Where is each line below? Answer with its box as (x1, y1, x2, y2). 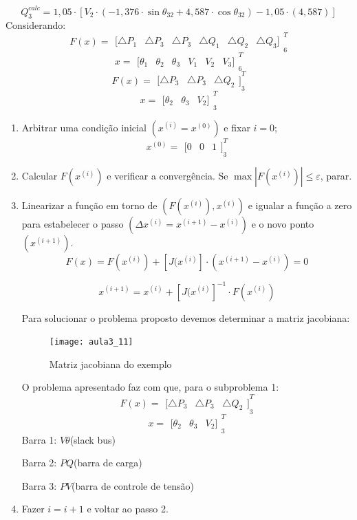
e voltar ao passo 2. (87, 501, 169, 516)
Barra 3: (21, 478, 57, 492)
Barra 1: (21, 432, 57, 446)
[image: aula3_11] (49, 337, 133, 347)
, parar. (320, 169, 352, 183)
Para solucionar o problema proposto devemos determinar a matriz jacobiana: (21, 310, 350, 325)
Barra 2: (21, 455, 57, 470)
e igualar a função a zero (248, 198, 352, 213)
